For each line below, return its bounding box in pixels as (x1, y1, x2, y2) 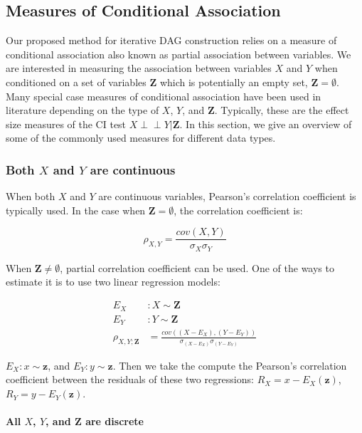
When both (6, 189, 55, 204)
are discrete (85, 414, 144, 429)
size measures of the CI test (6, 116, 127, 131)
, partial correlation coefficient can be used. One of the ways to (60, 260, 334, 275)
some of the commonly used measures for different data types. (6, 130, 276, 145)
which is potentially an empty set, (159, 74, 308, 89)
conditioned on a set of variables (6, 74, 147, 89)
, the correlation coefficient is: (174, 202, 303, 217)
